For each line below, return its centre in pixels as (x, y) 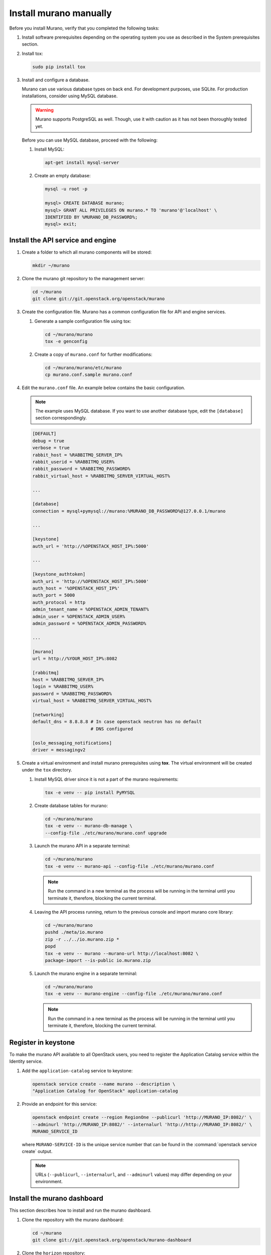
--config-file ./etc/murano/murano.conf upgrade (106, 833)
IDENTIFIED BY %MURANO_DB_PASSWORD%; (91, 217)
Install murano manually (61, 13)
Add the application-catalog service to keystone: (77, 1071)
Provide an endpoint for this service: (59, 1104)
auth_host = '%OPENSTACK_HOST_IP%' (76, 588)
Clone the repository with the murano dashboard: (73, 1219)
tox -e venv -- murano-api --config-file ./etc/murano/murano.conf (130, 866)
